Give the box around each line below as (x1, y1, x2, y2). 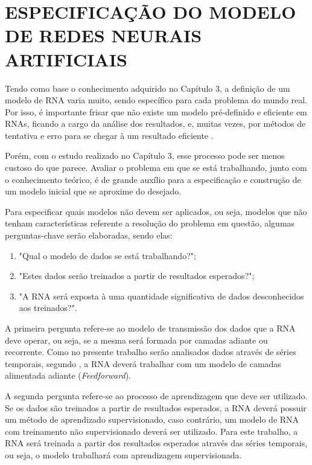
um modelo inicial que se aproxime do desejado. (5, 185, 182, 197)
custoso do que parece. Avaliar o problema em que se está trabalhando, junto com (5, 161, 307, 174)
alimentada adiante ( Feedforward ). (5, 369, 131, 382)
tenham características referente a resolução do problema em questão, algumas (5, 217, 295, 229)
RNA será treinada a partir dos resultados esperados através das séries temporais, (5, 437, 308, 449)
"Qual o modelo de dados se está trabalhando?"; (19, 249, 196, 261)
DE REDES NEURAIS (5, 23, 202, 48)
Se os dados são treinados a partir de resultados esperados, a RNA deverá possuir (5, 401, 307, 414)
